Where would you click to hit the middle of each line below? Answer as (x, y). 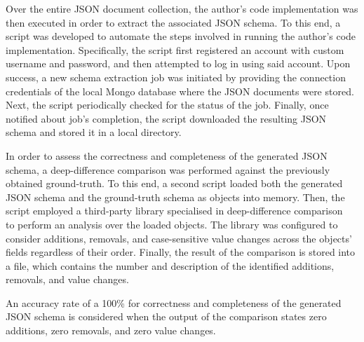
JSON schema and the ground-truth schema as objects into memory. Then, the (175, 197)
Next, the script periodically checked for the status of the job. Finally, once (167, 105)
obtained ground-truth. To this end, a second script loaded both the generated (174, 183)
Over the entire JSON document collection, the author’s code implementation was (182, 8)
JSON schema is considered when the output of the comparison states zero (166, 316)
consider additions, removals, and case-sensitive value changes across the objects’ (179, 238)
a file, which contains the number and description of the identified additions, (170, 265)
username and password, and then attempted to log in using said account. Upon (178, 63)
